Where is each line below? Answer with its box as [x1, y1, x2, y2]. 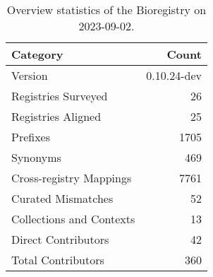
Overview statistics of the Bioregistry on [6, 1, 207, 18]
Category [11, 46, 63, 62]
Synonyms [11, 149, 61, 165]
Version [11, 67, 48, 83]
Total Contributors [11, 252, 104, 268]
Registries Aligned [11, 108, 102, 124]
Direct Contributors [11, 231, 109, 247]
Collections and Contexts [11, 211, 135, 227]
